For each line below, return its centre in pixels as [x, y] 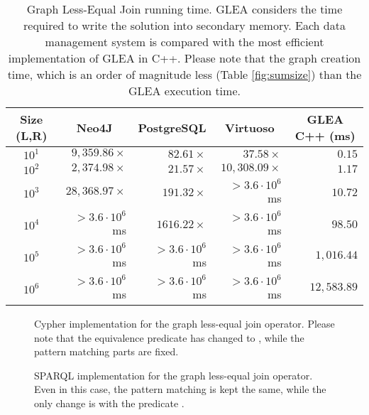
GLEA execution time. [184, 91]
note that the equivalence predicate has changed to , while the [169, 337]
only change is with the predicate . [109, 403]
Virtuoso [249, 127]
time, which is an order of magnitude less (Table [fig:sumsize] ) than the [184, 74]
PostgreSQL [172, 127]
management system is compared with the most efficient [184, 42]
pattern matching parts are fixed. [106, 351]
